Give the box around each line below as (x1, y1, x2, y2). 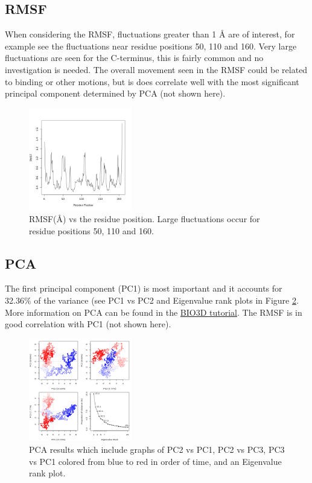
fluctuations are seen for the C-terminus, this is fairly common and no (5, 51, 264, 64)
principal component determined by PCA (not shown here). (5, 87, 226, 100)
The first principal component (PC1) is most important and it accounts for (5, 282, 282, 295)
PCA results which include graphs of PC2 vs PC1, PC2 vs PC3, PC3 (29, 443, 285, 455)
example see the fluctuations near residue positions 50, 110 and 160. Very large (5, 39, 297, 52)
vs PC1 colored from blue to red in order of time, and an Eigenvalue (29, 455, 282, 467)
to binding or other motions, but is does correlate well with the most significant (5, 75, 299, 88)
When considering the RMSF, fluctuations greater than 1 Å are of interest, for (5, 28, 295, 40)
